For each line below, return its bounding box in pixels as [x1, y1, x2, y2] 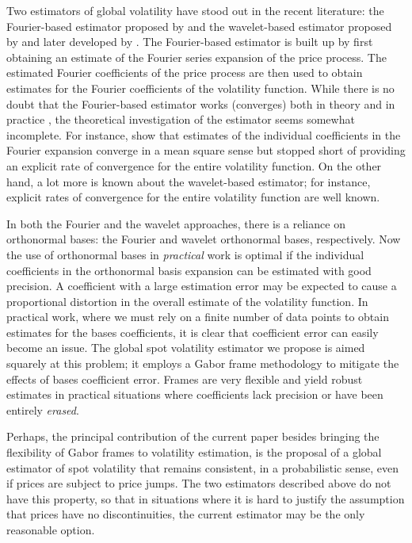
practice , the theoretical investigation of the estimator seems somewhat [6, 111, 355, 128]
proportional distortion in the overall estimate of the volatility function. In [6, 293, 368, 309]
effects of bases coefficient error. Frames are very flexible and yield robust [6, 370, 363, 387]
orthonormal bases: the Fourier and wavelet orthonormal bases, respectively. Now [6, 231, 401, 247]
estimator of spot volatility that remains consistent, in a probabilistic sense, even [6, 459, 399, 476]
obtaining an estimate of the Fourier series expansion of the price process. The [6, 48, 387, 65]
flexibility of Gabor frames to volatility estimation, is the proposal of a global [6, 444, 382, 461]
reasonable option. [6, 522, 95, 537]
